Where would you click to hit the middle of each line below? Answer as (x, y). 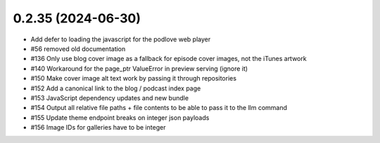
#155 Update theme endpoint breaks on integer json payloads (120, 117)
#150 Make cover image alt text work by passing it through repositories (134, 79)
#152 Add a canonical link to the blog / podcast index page (116, 88)
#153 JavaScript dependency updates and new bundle (110, 97)
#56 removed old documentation (78, 48)
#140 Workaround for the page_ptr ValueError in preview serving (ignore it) (139, 68)
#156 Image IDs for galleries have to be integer (98, 128)
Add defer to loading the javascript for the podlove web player (121, 39)
